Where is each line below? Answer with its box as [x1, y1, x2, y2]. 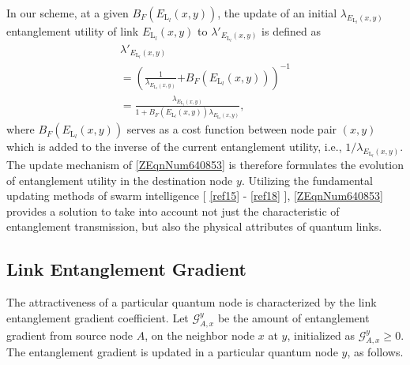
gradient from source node [6, 326, 134, 343]
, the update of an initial [217, 5, 337, 21]
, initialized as [287, 326, 355, 343]
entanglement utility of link [6, 22, 139, 39]
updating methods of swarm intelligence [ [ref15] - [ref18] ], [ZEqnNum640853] [6, 187, 383, 204]
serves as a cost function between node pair [126, 121, 337, 137]
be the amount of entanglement [217, 309, 370, 325]
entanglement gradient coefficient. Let [6, 309, 189, 325]
